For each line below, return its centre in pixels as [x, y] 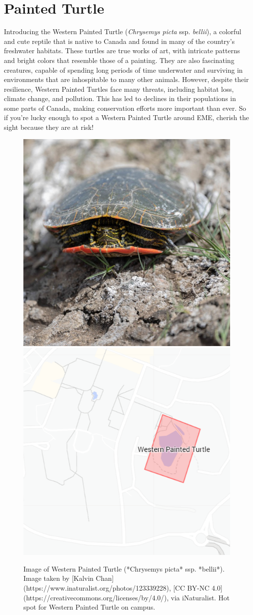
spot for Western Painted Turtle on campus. [89, 607]
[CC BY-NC [191, 588]
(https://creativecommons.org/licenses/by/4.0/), [96, 597]
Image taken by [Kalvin [58, 578]
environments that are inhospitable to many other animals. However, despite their [126, 79]
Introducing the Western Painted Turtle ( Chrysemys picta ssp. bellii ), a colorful [123, 31]
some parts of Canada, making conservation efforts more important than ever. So [125, 108]
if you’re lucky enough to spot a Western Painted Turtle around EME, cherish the [126, 117]
